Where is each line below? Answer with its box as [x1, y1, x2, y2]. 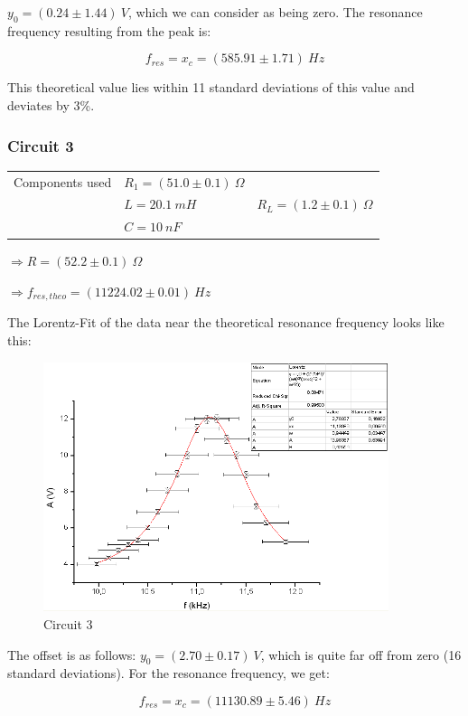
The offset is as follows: [7, 645, 136, 664]
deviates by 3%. [7, 95, 95, 114]
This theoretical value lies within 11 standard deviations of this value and [7, 78, 415, 97]
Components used [14, 172, 112, 191]
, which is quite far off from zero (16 [260, 645, 462, 664]
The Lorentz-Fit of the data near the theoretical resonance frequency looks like [7, 313, 445, 332]
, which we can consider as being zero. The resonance [127, 3, 423, 21]
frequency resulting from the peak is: [7, 21, 211, 40]
